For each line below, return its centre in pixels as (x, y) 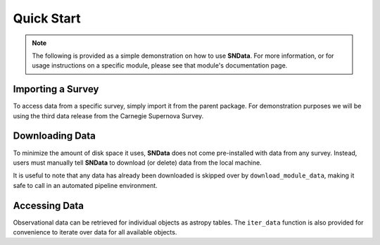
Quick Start (47, 18)
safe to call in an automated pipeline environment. (85, 185)
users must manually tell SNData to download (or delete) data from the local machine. (137, 163)
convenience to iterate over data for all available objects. (95, 232)
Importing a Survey (56, 89)
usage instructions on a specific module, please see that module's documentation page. (160, 65)
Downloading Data (55, 136)
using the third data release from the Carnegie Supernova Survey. (108, 115)
